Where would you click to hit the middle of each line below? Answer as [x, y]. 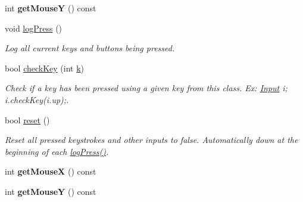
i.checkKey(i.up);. [37, 99]
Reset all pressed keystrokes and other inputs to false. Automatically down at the [151, 140]
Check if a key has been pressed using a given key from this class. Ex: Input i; [146, 88]
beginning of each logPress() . [57, 151]
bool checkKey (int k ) [45, 68]
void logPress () [34, 28]
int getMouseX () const [51, 171]
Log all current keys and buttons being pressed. [90, 48]
